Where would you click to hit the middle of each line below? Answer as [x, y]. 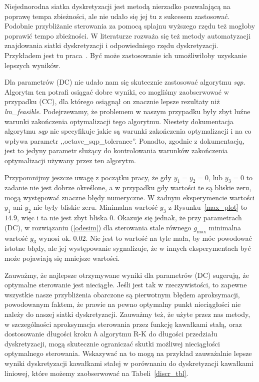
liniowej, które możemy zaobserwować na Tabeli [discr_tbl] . [96, 373]
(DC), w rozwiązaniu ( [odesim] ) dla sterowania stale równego [98, 227]
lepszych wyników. [33, 65]
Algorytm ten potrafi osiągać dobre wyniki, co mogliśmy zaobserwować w [117, 91]
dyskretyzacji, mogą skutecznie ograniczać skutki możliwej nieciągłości [112, 343]
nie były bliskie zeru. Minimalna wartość [95, 207]
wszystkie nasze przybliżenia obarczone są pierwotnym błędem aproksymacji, [122, 294]
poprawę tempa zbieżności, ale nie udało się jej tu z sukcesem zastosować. [117, 16]
